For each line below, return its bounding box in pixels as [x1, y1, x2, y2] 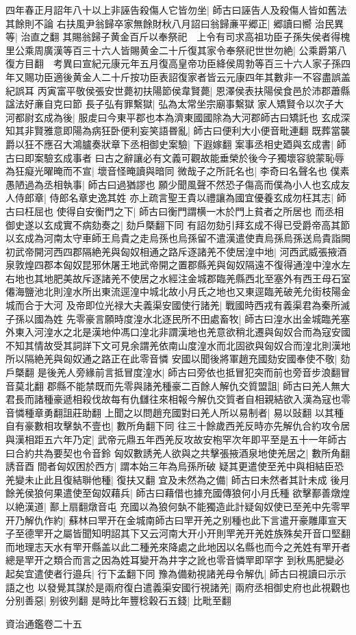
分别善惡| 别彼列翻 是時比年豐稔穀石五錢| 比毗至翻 [5, 593, 231, 608]
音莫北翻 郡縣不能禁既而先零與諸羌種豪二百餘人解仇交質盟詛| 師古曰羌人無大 [5, 378, 351, 393]
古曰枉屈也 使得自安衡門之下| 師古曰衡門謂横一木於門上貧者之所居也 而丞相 [5, 203, 344, 218]
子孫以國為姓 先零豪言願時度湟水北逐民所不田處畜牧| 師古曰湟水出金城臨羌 [5, 311, 341, 325]
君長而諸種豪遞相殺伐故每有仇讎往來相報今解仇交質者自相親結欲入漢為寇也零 [5, 392, 351, 406]
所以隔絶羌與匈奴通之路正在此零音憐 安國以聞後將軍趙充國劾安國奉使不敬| [5, 351, 338, 366]
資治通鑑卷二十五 [5, 616, 82, 630]
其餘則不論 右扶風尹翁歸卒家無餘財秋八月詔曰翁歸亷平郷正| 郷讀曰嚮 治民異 [5, 16, 344, 30]
